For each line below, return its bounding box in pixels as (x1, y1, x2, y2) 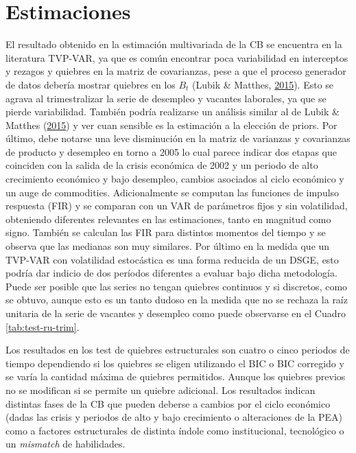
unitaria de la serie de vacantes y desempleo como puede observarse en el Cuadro (5, 306, 346, 320)
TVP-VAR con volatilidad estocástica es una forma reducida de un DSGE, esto (5, 252, 339, 266)
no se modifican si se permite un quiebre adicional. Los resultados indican (5, 382, 316, 397)
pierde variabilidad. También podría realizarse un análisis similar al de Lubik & (5, 104, 340, 119)
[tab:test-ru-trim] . (5, 319, 80, 334)
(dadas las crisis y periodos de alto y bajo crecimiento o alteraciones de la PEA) (5, 410, 342, 424)
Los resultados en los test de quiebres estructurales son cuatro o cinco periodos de (5, 342, 350, 357)
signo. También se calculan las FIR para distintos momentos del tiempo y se (5, 225, 326, 240)
